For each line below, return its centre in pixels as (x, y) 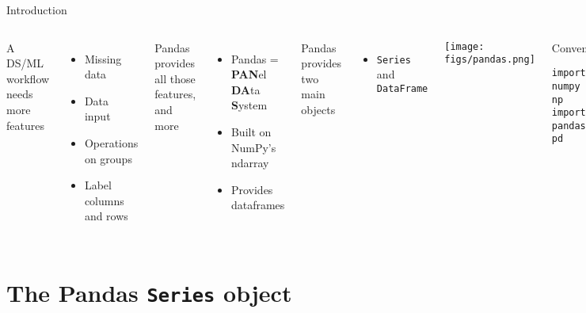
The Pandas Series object (149, 293)
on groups (108, 158)
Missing (103, 58)
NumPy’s (253, 147)
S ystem (249, 105)
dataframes (258, 205)
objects (318, 109)
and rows (106, 216)
